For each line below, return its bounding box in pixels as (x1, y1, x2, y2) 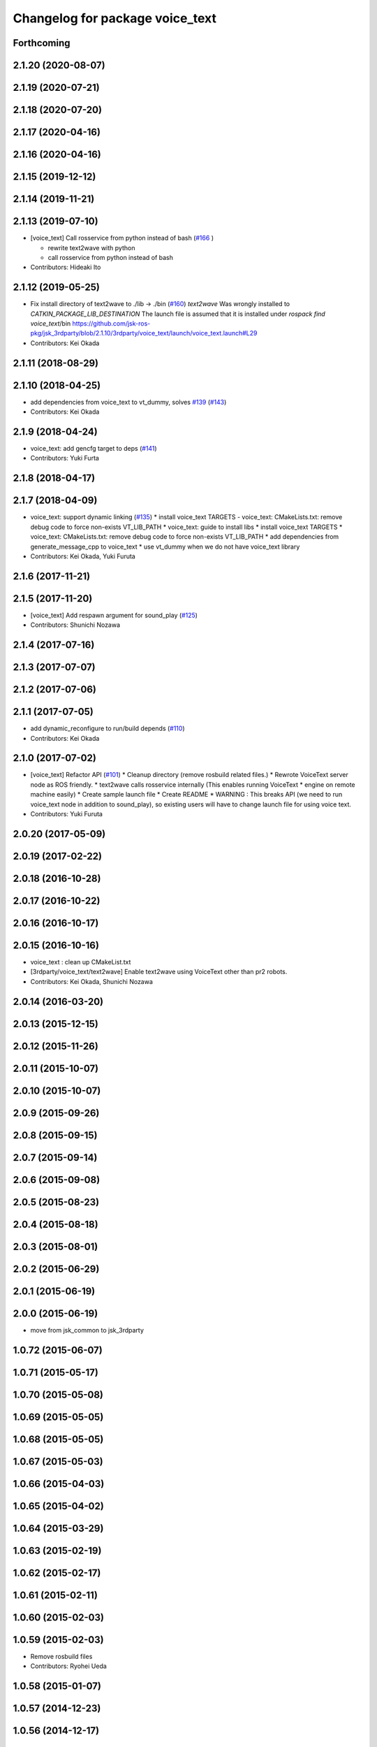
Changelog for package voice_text (13, 10, 216, 26)
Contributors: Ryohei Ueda (30, 1662, 108, 1670)
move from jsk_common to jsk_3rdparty (30, 1326, 145, 1334)
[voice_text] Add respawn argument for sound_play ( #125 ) (30, 611, 198, 619)
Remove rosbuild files (30, 1653, 93, 1661)
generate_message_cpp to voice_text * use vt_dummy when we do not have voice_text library (30, 542, 300, 551)
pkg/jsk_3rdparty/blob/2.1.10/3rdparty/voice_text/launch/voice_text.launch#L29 (30, 329, 258, 338)
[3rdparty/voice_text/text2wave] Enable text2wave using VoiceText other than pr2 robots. (30, 968, 288, 976)
